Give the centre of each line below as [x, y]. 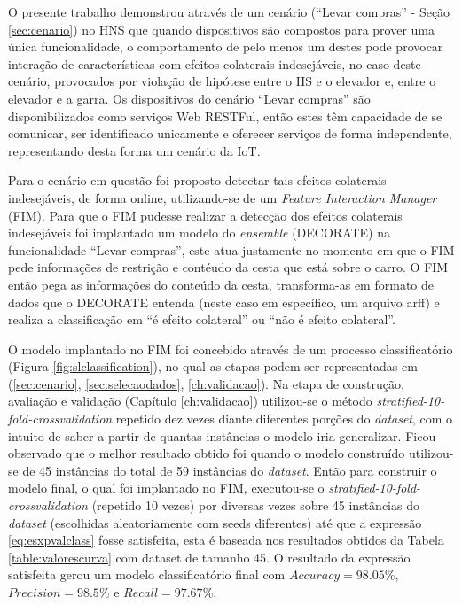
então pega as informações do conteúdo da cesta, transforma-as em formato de [221, 284]
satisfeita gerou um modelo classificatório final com [147, 574]
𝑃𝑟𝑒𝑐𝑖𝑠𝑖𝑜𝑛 [35, 593]
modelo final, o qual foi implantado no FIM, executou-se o [166, 488]
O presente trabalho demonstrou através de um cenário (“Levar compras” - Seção [229, 12]
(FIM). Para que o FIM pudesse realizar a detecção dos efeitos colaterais [205, 215]
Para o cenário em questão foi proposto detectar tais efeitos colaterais [197, 180]
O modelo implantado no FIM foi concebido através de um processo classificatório [231, 349]
